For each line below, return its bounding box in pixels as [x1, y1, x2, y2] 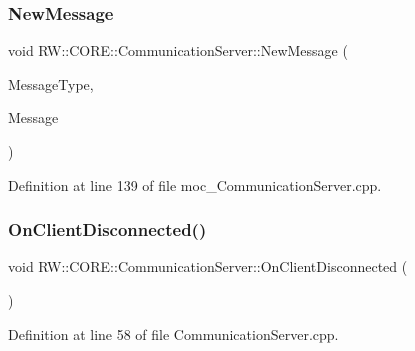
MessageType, [8, 73, 94, 94]
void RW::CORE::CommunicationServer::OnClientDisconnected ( [8, 256, 408, 277]
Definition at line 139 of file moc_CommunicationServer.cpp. [8, 174, 382, 195]
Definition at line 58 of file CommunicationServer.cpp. [8, 323, 339, 344]
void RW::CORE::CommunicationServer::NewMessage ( [8, 40, 348, 61]
